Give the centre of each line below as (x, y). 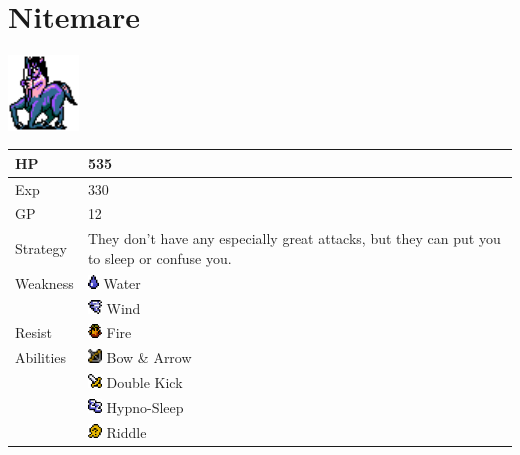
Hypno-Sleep (145, 406)
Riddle (126, 431)
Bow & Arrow (149, 357)
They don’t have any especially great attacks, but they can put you (294, 238)
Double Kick (144, 382)
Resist (33, 332)
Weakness (44, 282)
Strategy (41, 248)
